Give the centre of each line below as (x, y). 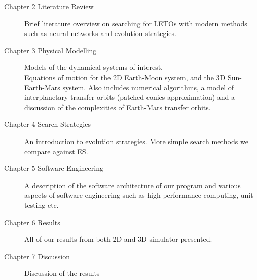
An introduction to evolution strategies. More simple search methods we (136, 141)
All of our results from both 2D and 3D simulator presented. (118, 239)
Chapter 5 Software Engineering (54, 168)
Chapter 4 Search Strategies (47, 124)
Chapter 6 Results (32, 222)
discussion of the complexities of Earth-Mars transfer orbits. (118, 107)
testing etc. (42, 205)
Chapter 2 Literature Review (49, 6)
